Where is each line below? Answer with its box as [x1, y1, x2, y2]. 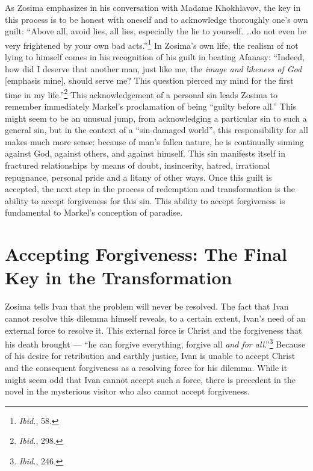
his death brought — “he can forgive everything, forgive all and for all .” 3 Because [5, 336, 306, 350]
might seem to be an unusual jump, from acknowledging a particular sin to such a [5, 111, 307, 124]
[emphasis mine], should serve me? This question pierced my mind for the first [5, 74, 294, 87]
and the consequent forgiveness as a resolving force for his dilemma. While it [5, 361, 288, 373]
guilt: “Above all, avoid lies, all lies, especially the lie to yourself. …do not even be [5, 25, 306, 37]
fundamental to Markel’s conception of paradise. [5, 206, 183, 219]
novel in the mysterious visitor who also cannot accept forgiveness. [5, 385, 250, 398]
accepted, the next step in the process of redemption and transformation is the [5, 182, 295, 195]
